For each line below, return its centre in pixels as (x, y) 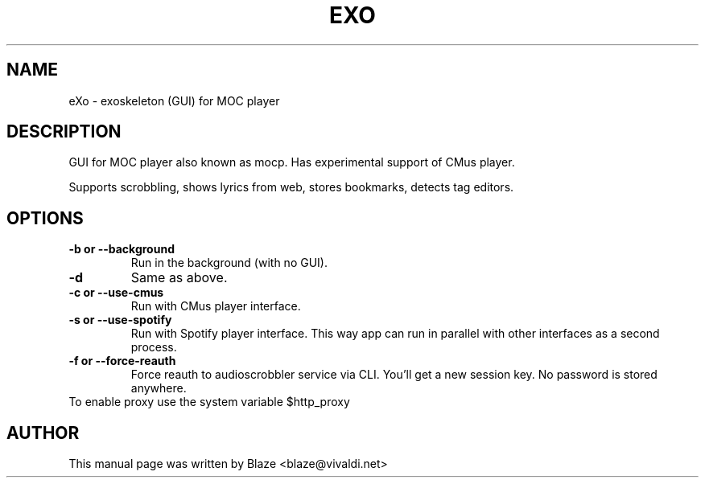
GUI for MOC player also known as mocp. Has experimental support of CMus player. (292, 162)
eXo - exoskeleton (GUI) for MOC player (174, 100)
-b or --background (122, 249)
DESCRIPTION (64, 132)
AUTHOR (43, 433)
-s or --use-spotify (120, 320)
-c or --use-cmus (116, 293)
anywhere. (159, 388)
